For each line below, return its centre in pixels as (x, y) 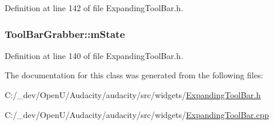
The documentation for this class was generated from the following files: (134, 75)
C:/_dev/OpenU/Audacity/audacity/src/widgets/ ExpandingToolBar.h (133, 95)
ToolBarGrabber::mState (65, 34)
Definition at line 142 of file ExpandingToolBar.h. (94, 8)
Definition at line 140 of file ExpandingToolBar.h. (94, 55)
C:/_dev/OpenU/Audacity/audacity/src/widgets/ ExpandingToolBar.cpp (137, 114)
